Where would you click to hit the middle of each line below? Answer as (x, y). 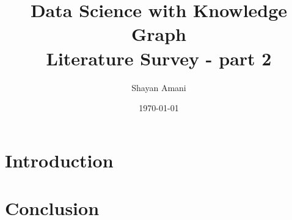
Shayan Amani (159, 87)
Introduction (59, 160)
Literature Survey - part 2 (159, 58)
